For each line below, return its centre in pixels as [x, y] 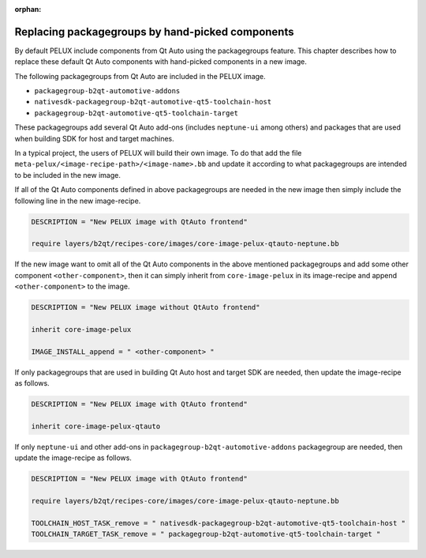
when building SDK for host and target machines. [94, 138]
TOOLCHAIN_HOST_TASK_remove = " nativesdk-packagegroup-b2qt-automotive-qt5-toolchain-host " [219, 523]
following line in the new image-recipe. [78, 201]
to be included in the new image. [68, 175]
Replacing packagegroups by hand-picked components [154, 32]
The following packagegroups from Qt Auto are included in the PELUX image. [140, 76]
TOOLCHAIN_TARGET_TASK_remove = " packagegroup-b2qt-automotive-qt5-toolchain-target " [206, 534]
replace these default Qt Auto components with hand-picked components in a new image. [161, 62]
